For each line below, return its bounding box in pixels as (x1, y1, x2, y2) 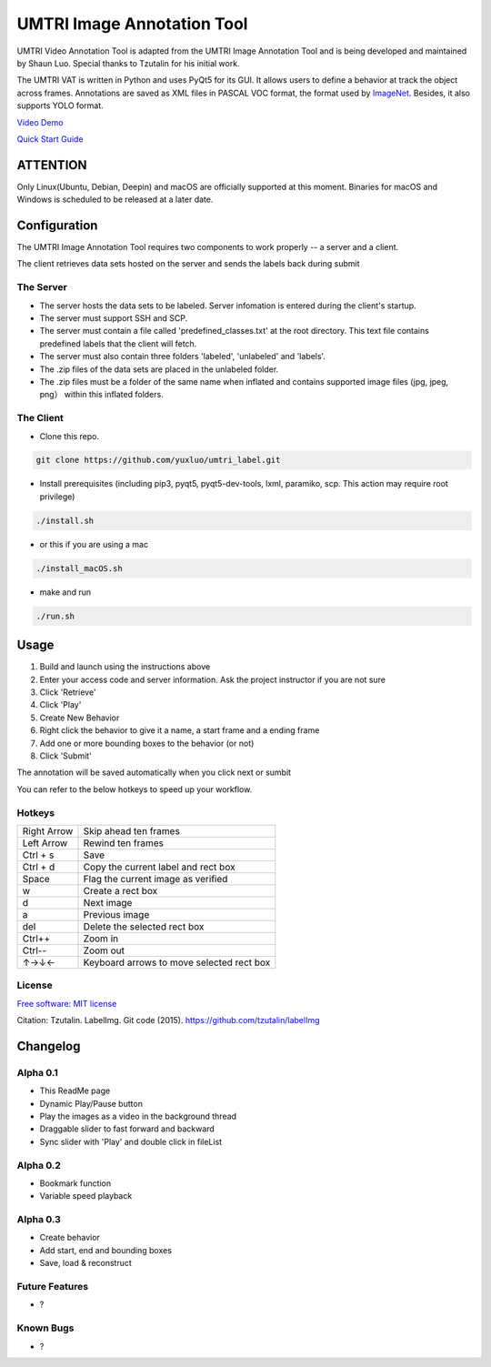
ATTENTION (16, 157, 87, 173)
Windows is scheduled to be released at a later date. (16, 194, 214, 205)
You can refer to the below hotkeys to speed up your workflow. (16, 783, 253, 795)
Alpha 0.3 (16, 1213, 61, 1226)
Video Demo (16, 116, 64, 127)
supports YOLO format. (16, 100, 104, 111)
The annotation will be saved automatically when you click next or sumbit (16, 767, 291, 778)
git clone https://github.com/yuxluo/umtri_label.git (35, 455, 281, 466)
